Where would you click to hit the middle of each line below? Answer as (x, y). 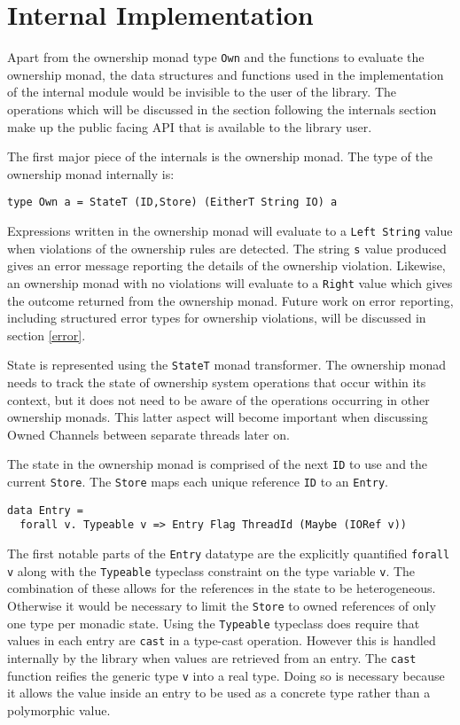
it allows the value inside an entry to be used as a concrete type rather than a (219, 693)
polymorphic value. (59, 709)
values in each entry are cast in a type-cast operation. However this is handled (222, 640)
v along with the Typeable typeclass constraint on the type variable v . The (211, 570)
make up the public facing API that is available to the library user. (190, 126)
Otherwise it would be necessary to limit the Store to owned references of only (222, 605)
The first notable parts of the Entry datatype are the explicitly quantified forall (229, 553)
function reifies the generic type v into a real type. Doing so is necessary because (226, 675)
